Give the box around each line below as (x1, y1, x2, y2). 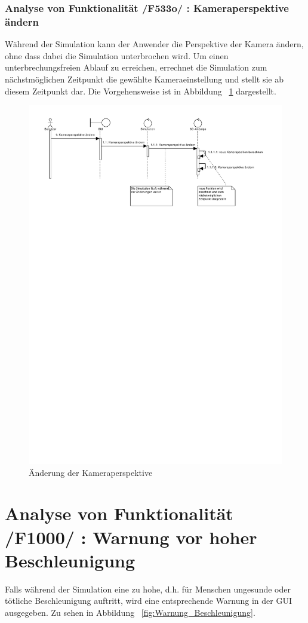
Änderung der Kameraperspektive (29, 466, 153, 478)
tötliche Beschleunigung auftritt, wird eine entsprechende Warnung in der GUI (5, 594, 292, 607)
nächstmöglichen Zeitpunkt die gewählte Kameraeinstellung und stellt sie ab (5, 72, 284, 85)
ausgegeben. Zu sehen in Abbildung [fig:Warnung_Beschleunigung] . (5, 606, 255, 618)
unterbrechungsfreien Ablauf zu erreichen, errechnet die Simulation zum (5, 61, 267, 74)
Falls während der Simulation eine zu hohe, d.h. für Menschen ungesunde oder (5, 582, 291, 595)
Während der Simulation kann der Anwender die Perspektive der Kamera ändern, (5, 38, 304, 50)
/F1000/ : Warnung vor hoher (5, 524, 257, 549)
